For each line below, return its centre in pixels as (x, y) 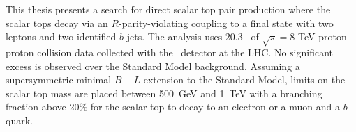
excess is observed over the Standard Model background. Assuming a (153, 66)
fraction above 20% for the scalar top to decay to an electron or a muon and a (173, 107)
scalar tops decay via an (57, 23)
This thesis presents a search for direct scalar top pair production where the (168, 9)
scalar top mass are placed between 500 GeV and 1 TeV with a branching (164, 93)
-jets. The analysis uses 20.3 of (191, 36)
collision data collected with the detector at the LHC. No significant (185, 52)
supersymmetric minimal (59, 80)
